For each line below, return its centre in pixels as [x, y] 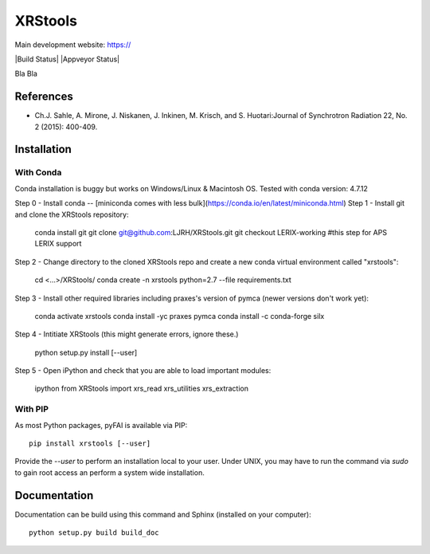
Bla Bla [26, 74]
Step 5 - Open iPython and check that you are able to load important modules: [143, 371]
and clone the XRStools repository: [72, 214]
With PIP [32, 409]
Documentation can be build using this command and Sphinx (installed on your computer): [163, 514]
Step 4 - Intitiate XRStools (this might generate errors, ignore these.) [127, 334]
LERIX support [58, 244]
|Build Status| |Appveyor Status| [67, 59]
